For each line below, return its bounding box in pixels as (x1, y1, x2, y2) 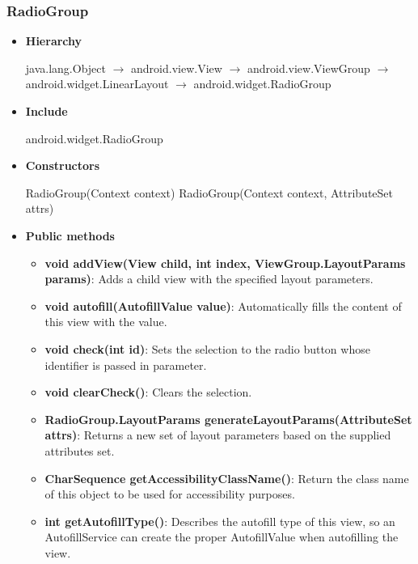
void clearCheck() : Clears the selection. (44, 384, 252, 401)
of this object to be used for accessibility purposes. (44, 486, 295, 503)
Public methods (25, 227, 115, 244)
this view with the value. (44, 313, 167, 330)
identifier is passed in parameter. (44, 356, 207, 373)
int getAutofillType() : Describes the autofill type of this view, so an (44, 512, 395, 529)
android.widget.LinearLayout (25, 75, 169, 92)
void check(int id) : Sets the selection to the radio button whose (44, 340, 370, 357)
